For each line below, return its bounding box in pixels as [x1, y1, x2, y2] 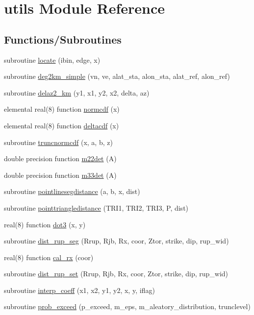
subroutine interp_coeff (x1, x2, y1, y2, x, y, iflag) [4, 285, 155, 295]
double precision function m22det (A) [4, 153, 117, 164]
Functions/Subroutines [4, 31, 122, 47]
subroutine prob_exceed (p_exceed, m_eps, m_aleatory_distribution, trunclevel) [4, 301, 251, 312]
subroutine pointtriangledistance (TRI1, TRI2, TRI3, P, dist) [4, 202, 189, 213]
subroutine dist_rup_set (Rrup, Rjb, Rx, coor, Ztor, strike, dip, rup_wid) [4, 268, 229, 279]
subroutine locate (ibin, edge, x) [4, 54, 101, 65]
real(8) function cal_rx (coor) [4, 252, 94, 262]
